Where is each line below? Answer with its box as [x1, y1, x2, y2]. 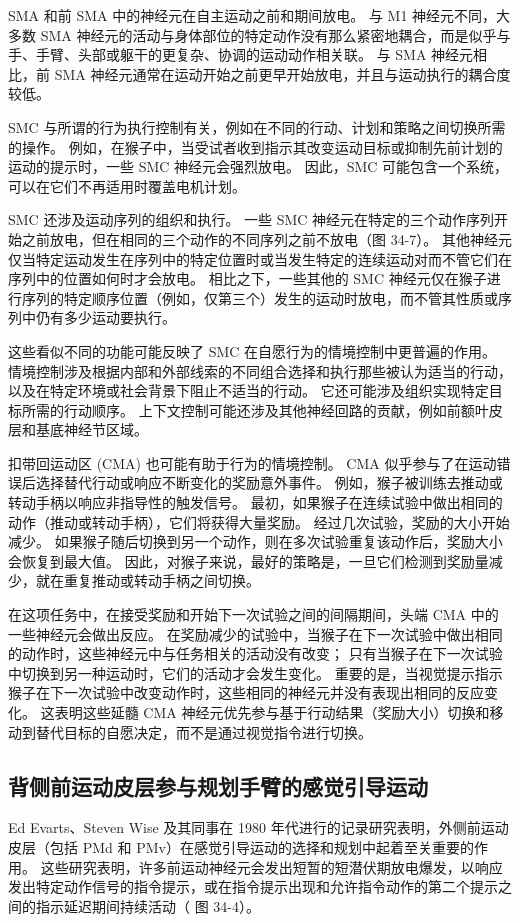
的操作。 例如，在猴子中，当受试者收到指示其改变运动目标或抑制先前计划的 [8, 136, 503, 157]
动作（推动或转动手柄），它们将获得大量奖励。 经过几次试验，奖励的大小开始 [8, 511, 510, 532]
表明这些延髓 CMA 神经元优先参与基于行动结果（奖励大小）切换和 [54, 702, 490, 722]
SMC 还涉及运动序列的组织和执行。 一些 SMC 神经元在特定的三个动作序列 [8, 209, 495, 230]
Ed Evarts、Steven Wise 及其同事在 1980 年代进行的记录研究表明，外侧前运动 [8, 817, 509, 838]
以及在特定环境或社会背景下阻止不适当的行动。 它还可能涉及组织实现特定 [8, 380, 489, 401]
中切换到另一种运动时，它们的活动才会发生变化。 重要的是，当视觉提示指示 [8, 662, 503, 683]
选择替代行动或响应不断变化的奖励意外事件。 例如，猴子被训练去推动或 [35, 472, 503, 493]
